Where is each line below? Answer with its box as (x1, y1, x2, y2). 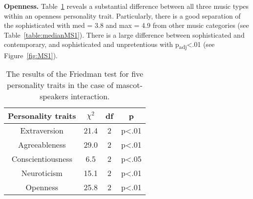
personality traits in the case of (6, 79, 114, 91)
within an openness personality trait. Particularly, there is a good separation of (4, 10, 241, 21)
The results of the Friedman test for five (6, 68, 144, 80)
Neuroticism (21, 167, 63, 179)
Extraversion (20, 125, 64, 136)
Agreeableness (18, 139, 66, 151)
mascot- (116, 79, 143, 91)
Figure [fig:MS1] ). (4, 50, 58, 60)
